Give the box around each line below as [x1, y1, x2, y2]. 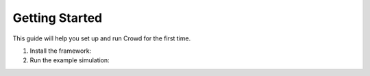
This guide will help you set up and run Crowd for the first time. [12, 34, 191, 42]
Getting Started [12, 10, 103, 25]
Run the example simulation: [29, 56, 110, 64]
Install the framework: [29, 47, 92, 55]
